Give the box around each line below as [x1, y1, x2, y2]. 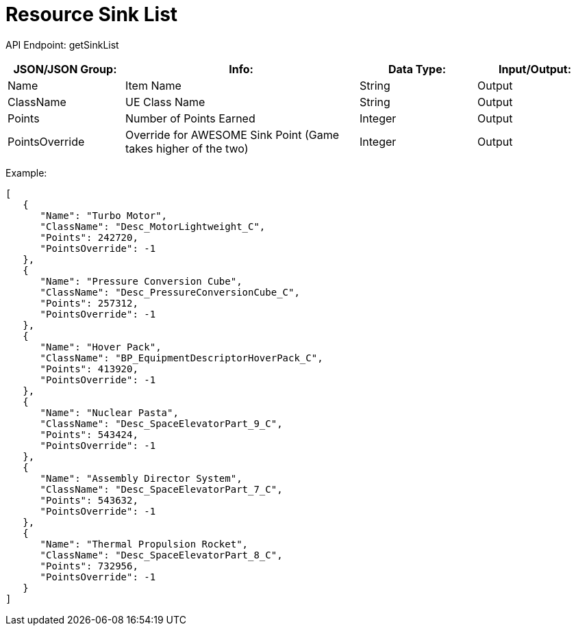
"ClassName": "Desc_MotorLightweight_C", [40, 220, 266, 232]
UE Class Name [125, 94, 205, 109]
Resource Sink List [5, 3, 178, 26]
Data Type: [388, 62, 447, 76]
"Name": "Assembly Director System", [40, 472, 242, 484]
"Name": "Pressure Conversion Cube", [40, 275, 242, 287]
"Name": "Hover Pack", [40, 341, 162, 352]
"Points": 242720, [40, 231, 138, 243]
